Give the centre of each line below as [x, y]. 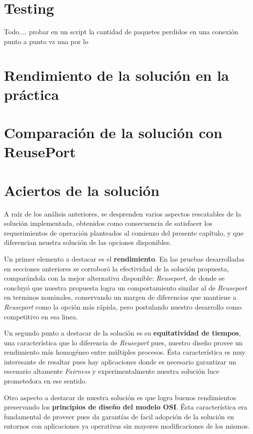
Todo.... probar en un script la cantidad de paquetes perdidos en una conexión [121, 32]
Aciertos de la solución [82, 190]
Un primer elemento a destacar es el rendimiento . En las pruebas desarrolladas [124, 258]
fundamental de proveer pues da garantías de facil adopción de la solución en [119, 416]
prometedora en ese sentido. [46, 381]
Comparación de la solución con [113, 133]
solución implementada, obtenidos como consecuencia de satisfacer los [108, 223]
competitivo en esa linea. [41, 316]
